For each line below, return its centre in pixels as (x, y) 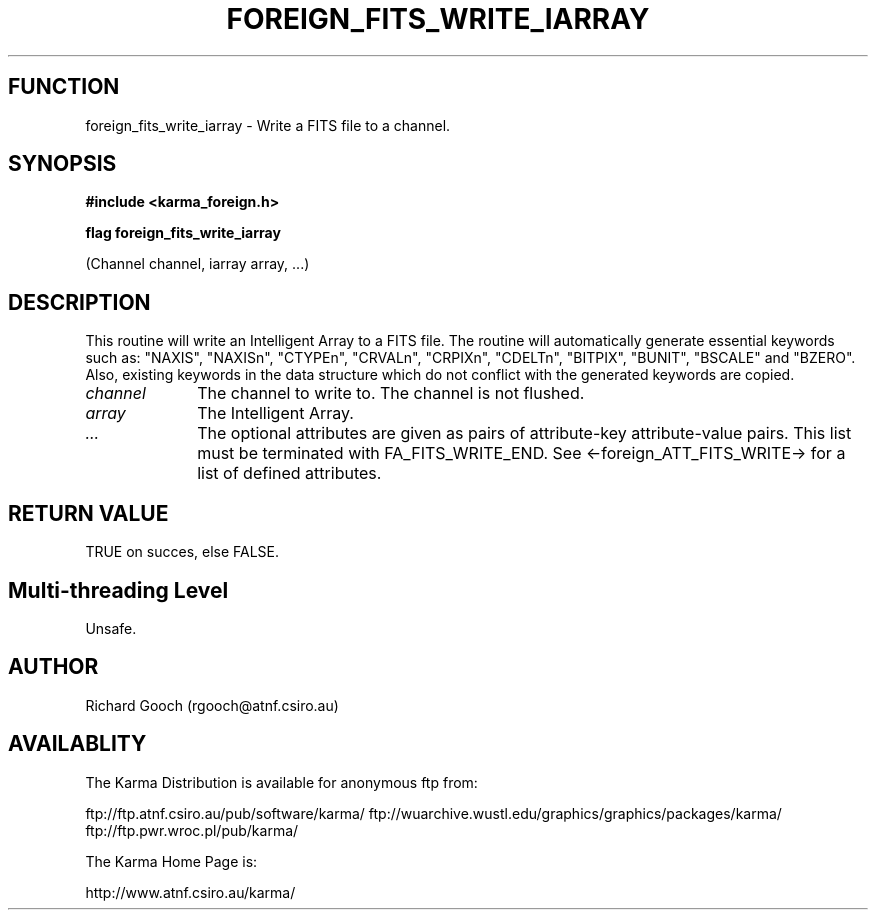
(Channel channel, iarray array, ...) (197, 264)
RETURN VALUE (88, 513)
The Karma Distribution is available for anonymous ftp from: (281, 782)
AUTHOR (53, 667)
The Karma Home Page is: (171, 861)
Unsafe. (111, 628)
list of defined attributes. (289, 473)
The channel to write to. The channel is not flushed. (391, 393)
